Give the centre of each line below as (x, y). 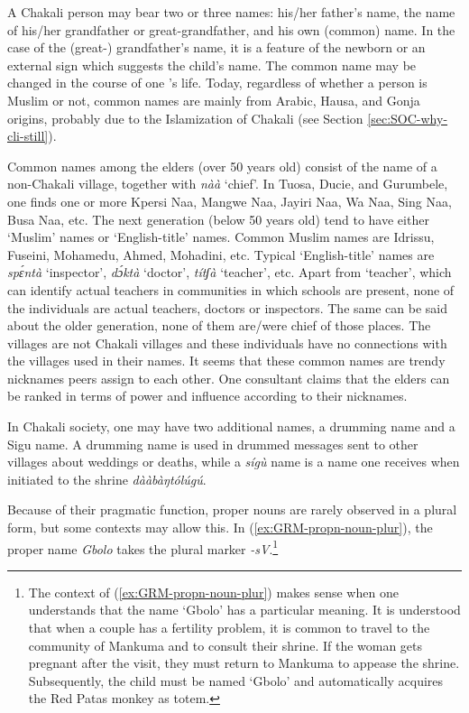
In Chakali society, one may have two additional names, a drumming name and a (231, 426)
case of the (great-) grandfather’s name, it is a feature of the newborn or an (216, 47)
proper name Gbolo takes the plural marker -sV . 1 (143, 547)
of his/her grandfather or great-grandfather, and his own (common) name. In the (231, 29)
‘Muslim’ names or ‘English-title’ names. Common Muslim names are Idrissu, (221, 237)
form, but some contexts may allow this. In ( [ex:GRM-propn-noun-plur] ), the (220, 528)
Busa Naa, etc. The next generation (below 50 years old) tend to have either (218, 219)
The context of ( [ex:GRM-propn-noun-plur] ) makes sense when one (213, 592)
